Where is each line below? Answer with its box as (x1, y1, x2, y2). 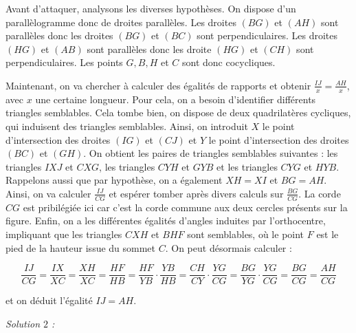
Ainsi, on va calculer (5, 186, 91, 200)
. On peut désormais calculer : (165, 240, 292, 255)
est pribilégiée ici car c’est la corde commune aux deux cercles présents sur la (23, 200, 348, 214)
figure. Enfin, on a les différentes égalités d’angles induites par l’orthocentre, (5, 213, 326, 228)
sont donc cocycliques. (181, 55, 276, 69)
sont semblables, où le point (187, 226, 304, 241)
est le (316, 226, 339, 241)
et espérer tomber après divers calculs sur (109, 186, 284, 200)
